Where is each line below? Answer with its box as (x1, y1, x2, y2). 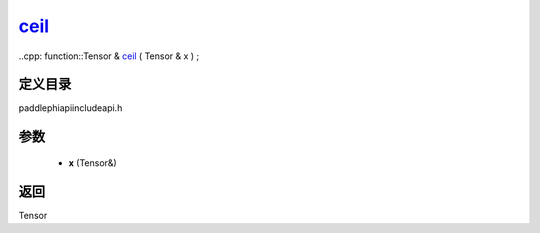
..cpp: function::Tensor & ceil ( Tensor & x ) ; (18, 50, 200, 62)
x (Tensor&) (68, 156, 117, 169)
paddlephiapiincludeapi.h (18, 102, 123, 114)
